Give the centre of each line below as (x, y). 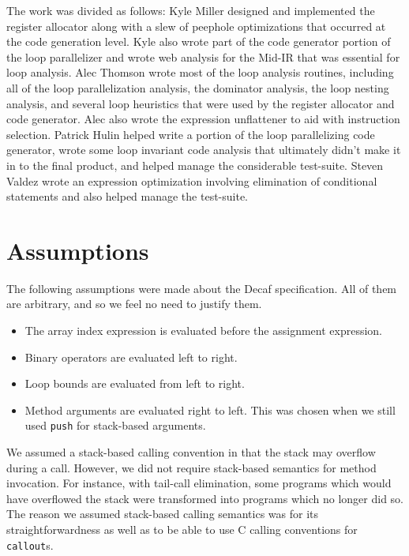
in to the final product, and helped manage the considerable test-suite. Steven (195, 165)
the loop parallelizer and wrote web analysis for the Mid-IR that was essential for (203, 56)
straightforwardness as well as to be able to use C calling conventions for (182, 530)
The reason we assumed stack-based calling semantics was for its (163, 514)
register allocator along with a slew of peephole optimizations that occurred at (196, 26)
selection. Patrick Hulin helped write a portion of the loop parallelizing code (191, 134)
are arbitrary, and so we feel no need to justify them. (134, 304)
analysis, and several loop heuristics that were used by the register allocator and (201, 103)
